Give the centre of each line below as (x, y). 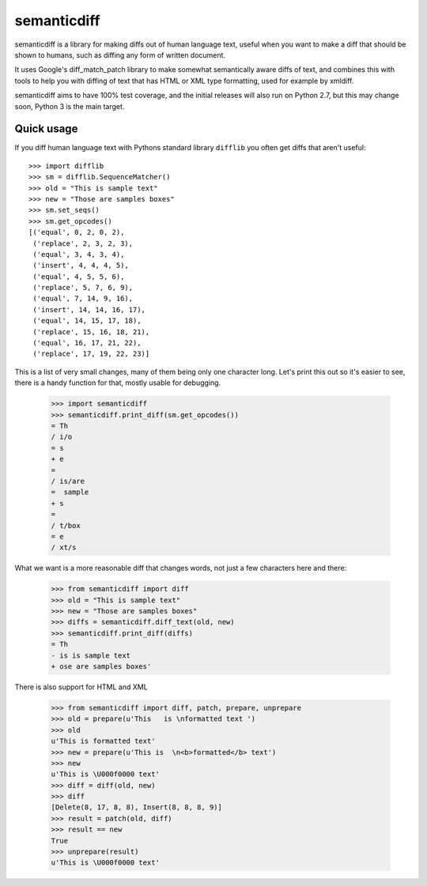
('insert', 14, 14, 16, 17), (89, 309)
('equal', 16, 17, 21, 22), (87, 343)
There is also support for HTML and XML (81, 687)
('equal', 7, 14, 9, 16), (83, 299)
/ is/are (68, 481)
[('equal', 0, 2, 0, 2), (77, 232)
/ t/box (66, 525)
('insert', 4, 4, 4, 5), (81, 266)
